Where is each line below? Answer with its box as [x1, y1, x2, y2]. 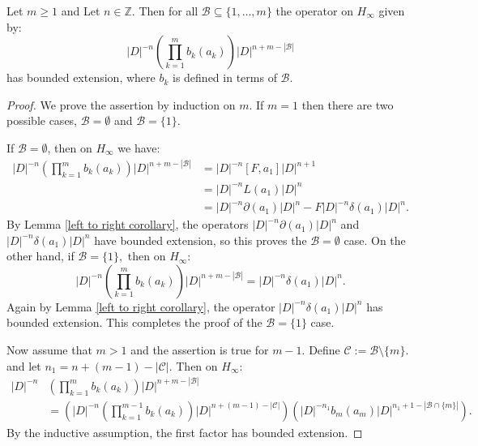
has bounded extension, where [6, 69, 156, 86]
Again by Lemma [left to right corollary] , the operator [6, 298, 275, 315]
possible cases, [6, 112, 78, 129]
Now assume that [6, 341, 92, 358]
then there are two [301, 96, 394, 113]
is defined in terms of [173, 69, 277, 86]
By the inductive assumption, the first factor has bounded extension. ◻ [6, 423, 363, 440]
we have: [117, 139, 160, 156]
